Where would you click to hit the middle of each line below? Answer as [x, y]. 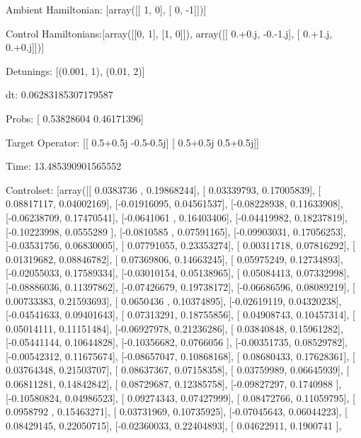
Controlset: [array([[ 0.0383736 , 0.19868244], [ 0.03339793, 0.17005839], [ [164, 189]
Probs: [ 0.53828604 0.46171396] [75, 118]
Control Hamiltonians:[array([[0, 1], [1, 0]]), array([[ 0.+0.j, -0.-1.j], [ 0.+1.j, [169, 33]
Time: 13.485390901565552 [64, 166]
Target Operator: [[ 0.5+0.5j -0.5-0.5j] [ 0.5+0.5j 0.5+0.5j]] [132, 142]
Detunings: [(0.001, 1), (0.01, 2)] [75, 70]
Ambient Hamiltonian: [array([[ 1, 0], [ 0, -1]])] [106, 9]
